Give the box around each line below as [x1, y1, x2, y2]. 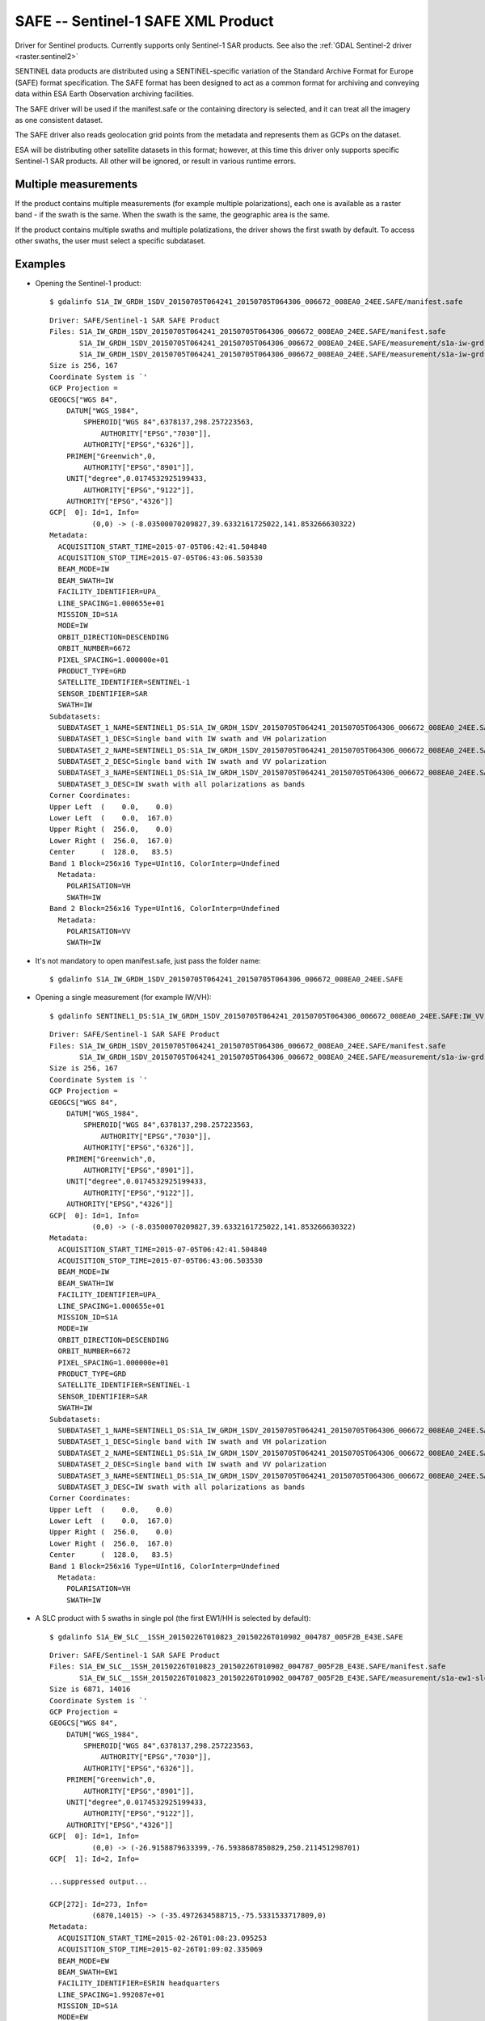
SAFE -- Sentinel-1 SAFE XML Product [15, 12, 274, 30]
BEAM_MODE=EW [57, 1956, 110, 1965]
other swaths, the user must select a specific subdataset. [15, 236, 206, 246]
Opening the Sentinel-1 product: [35, 279, 141, 289]
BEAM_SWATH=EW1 [57, 1967, 118, 1977]
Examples [15, 257, 66, 271]
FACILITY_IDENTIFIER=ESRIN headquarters [57, 1979, 221, 1988]
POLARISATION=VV [65, 926, 131, 935]
